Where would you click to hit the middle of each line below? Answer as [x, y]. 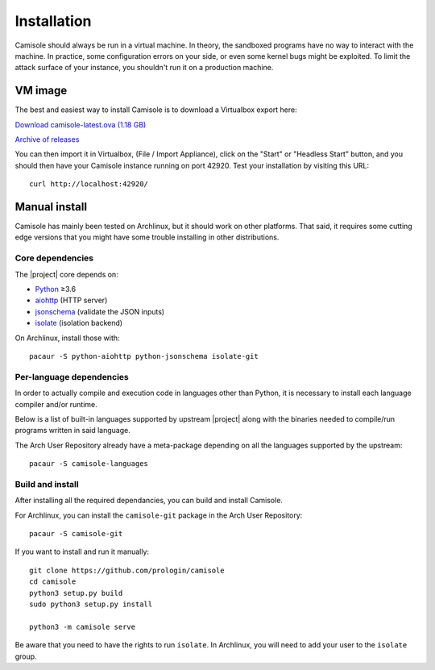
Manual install [51, 207]
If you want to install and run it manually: [82, 551]
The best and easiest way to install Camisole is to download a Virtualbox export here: [156, 110]
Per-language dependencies [72, 377]
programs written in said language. [72, 431]
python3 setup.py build [76, 593]
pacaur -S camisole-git [76, 533]
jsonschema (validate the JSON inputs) [100, 311]
